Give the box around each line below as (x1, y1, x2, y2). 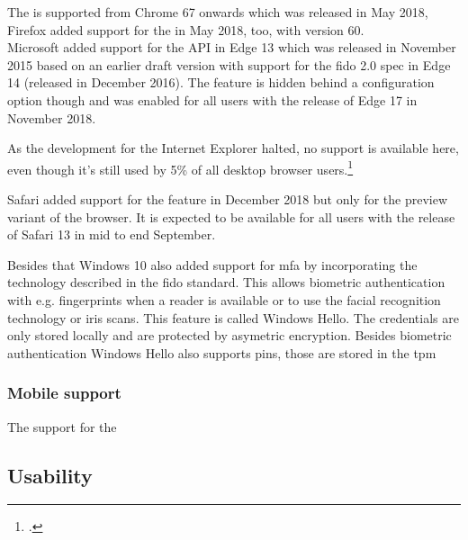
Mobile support (7, 382, 121, 404)
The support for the (7, 417, 117, 436)
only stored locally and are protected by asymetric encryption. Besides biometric (7, 326, 452, 345)
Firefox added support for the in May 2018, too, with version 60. (7, 20, 364, 39)
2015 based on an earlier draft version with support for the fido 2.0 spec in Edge (7, 55, 451, 74)
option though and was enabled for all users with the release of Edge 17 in (7, 90, 418, 109)
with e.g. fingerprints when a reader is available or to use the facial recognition (7, 290, 441, 309)
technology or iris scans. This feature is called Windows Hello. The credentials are (7, 308, 459, 327)
